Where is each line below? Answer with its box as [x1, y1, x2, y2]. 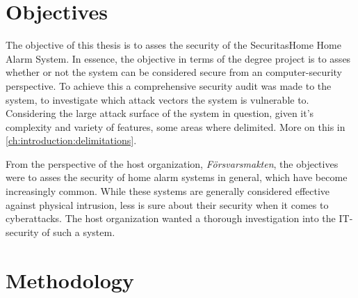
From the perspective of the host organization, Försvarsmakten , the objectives [6, 156, 339, 171]
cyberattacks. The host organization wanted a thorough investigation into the [6, 211, 336, 226]
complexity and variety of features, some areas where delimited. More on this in [6, 119, 345, 134]
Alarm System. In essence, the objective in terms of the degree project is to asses [6, 51, 351, 65]
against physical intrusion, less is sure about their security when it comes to [6, 197, 329, 212]
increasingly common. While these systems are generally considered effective [6, 184, 330, 198]
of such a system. [42, 224, 115, 239]
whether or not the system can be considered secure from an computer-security [6, 65, 342, 79]
